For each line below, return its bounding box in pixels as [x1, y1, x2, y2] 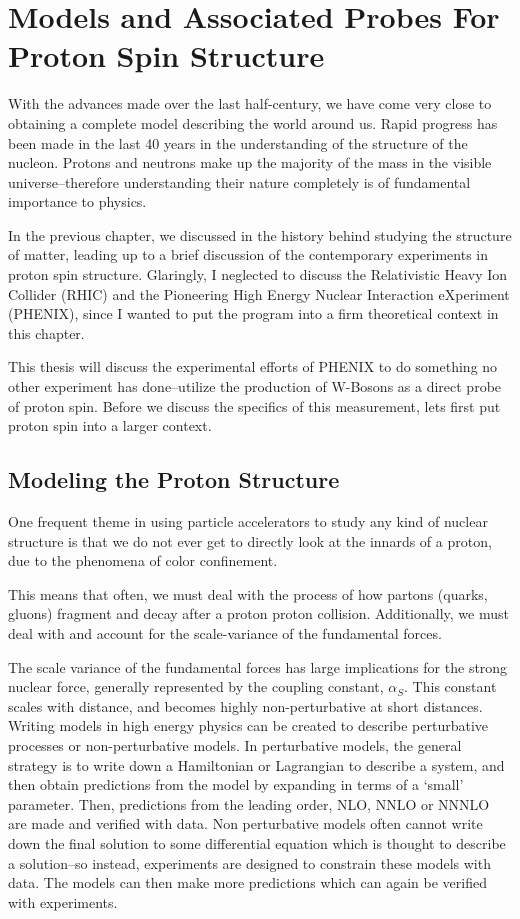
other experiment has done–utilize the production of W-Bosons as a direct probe [8, 376, 502, 397]
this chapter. [8, 322, 85, 343]
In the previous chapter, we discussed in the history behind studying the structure [8, 224, 512, 245]
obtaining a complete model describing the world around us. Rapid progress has [8, 112, 498, 133]
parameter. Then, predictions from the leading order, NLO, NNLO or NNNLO [8, 793, 490, 814]
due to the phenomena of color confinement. [8, 550, 278, 571]
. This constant [404, 676, 497, 697]
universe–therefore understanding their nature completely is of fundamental [8, 171, 471, 192]
